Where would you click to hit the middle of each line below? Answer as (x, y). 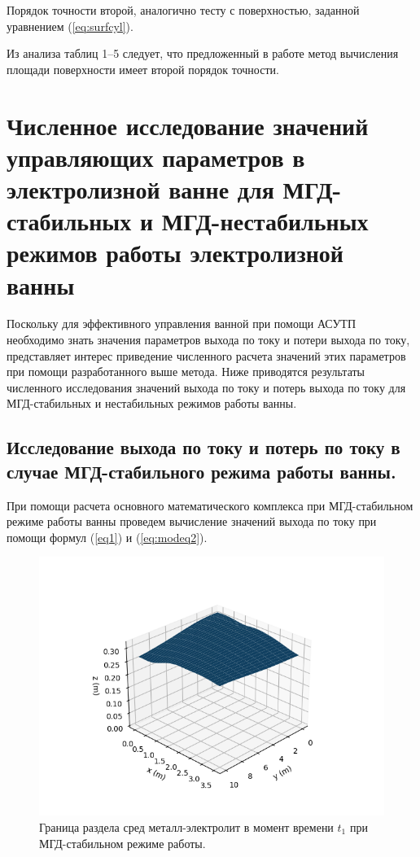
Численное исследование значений (188, 125)
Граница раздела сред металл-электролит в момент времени (186, 826)
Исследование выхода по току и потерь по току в (203, 447)
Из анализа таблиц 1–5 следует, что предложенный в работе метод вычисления (203, 53)
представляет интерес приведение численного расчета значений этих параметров (206, 355)
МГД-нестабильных (265, 221)
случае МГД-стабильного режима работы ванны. (201, 471)
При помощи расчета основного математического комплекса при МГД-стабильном (210, 505)
